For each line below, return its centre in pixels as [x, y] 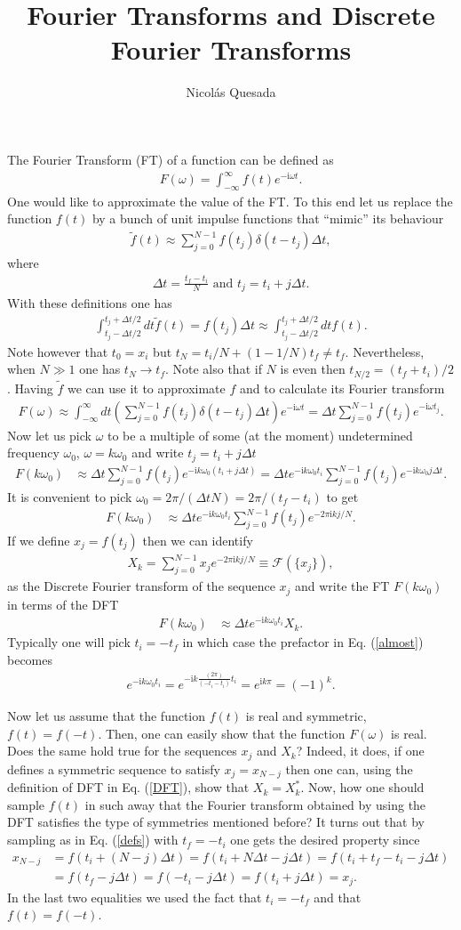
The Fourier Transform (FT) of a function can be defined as [171, 159]
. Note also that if [213, 369]
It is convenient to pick [70, 496]
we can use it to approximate [146, 388]
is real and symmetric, [306, 716]
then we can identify [198, 540]
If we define [39, 540]
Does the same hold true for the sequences [122, 751]
